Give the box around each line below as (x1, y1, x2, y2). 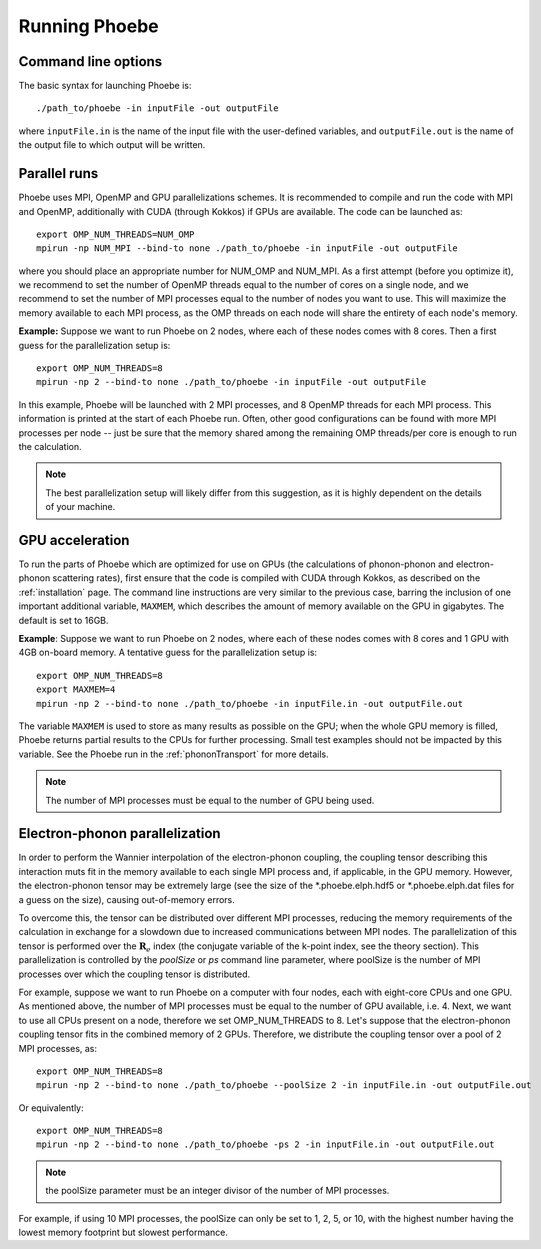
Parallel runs (18, 165, 99, 182)
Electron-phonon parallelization (18, 825, 221, 842)
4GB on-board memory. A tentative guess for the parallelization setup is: (18, 646, 318, 659)
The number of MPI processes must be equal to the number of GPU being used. (45, 794, 375, 806)
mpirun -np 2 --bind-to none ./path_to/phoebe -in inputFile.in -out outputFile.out (36, 698, 464, 709)
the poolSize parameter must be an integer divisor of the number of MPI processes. (45, 1185, 390, 1197)
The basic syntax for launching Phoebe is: (18, 80, 192, 92)
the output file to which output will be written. (18, 139, 206, 151)
